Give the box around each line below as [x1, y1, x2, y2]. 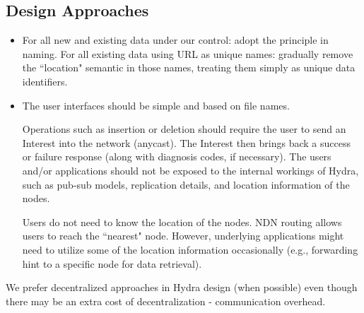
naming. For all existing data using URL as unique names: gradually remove [22, 46, 353, 61]
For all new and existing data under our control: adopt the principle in [22, 33, 329, 47]
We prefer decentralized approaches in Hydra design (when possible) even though [6, 280, 358, 295]
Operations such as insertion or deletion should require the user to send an [22, 122, 346, 136]
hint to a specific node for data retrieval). [22, 256, 202, 271]
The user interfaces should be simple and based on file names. [22, 98, 290, 112]
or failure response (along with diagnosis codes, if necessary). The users [22, 149, 331, 164]
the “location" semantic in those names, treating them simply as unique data [22, 60, 356, 75]
